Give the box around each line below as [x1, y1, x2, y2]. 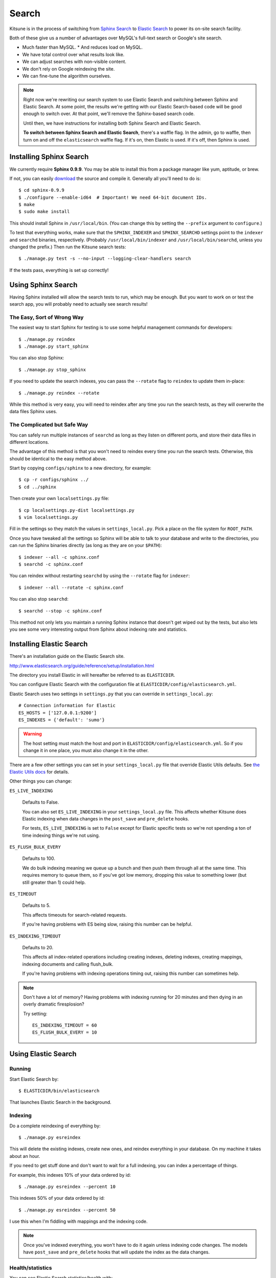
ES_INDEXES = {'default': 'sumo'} [18, 717, 105, 723]
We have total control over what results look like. [22, 51, 125, 57]
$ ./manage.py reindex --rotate [18, 390, 100, 396]
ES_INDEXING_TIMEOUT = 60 [32, 1022, 97, 1029]
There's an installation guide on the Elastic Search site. [9, 653, 125, 659]
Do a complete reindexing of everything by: [9, 1123, 101, 1129]
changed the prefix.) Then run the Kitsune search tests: [9, 244, 126, 250]
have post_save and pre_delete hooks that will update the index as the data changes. [23, 1249, 210, 1255]
